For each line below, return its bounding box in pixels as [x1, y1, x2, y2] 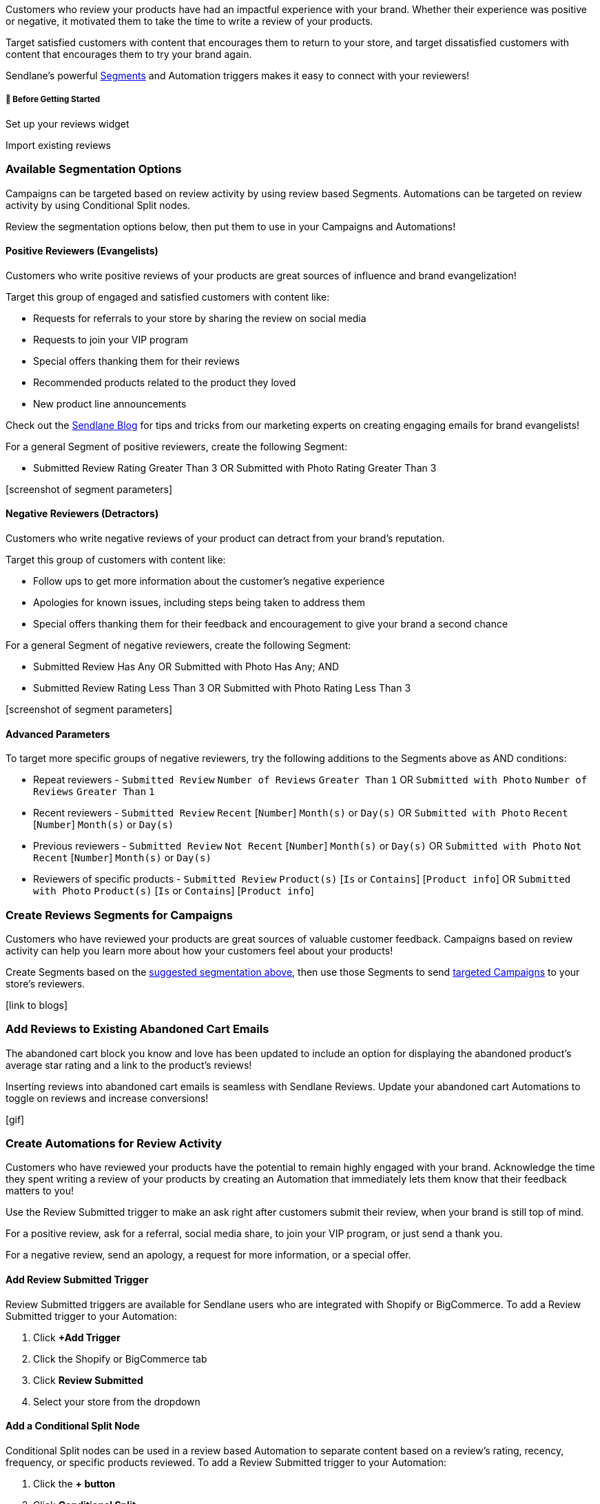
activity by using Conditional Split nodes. [6, 199, 191, 211]
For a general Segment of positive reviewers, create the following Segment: [6, 440, 348, 452]
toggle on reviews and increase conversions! [6, 1092, 209, 1104]
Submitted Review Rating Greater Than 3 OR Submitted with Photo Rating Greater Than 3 [33, 461, 437, 474]
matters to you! [6, 1185, 74, 1197]
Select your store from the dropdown [33, 1395, 200, 1407]
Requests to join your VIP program [33, 333, 189, 345]
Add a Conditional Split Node [6, 1420, 140, 1432]
